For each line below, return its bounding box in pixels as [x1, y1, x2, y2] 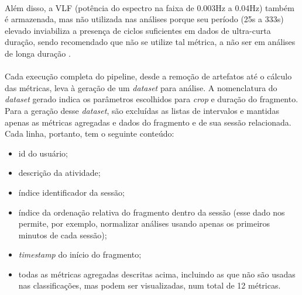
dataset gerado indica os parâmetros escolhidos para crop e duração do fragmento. [5, 93, 298, 105]
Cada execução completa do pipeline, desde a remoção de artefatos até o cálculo [5, 70, 292, 82]
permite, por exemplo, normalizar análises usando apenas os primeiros [18, 217, 270, 230]
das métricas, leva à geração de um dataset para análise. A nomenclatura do [5, 81, 277, 93]
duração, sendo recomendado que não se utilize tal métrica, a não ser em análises [5, 36, 296, 48]
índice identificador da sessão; [18, 186, 125, 198]
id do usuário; [18, 147, 68, 159]
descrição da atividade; [18, 166, 101, 179]
